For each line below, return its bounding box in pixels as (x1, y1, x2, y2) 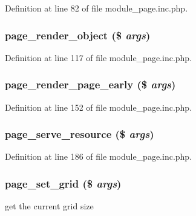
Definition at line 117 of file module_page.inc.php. (5, 51, 192, 64)
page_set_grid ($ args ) (5, 175, 122, 191)
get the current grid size (5, 200, 94, 212)
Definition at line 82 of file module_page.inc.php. (5, 2, 188, 14)
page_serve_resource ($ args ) (5, 126, 154, 142)
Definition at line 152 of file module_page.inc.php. (5, 100, 192, 113)
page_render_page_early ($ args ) (5, 77, 176, 92)
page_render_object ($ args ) (5, 27, 151, 42)
